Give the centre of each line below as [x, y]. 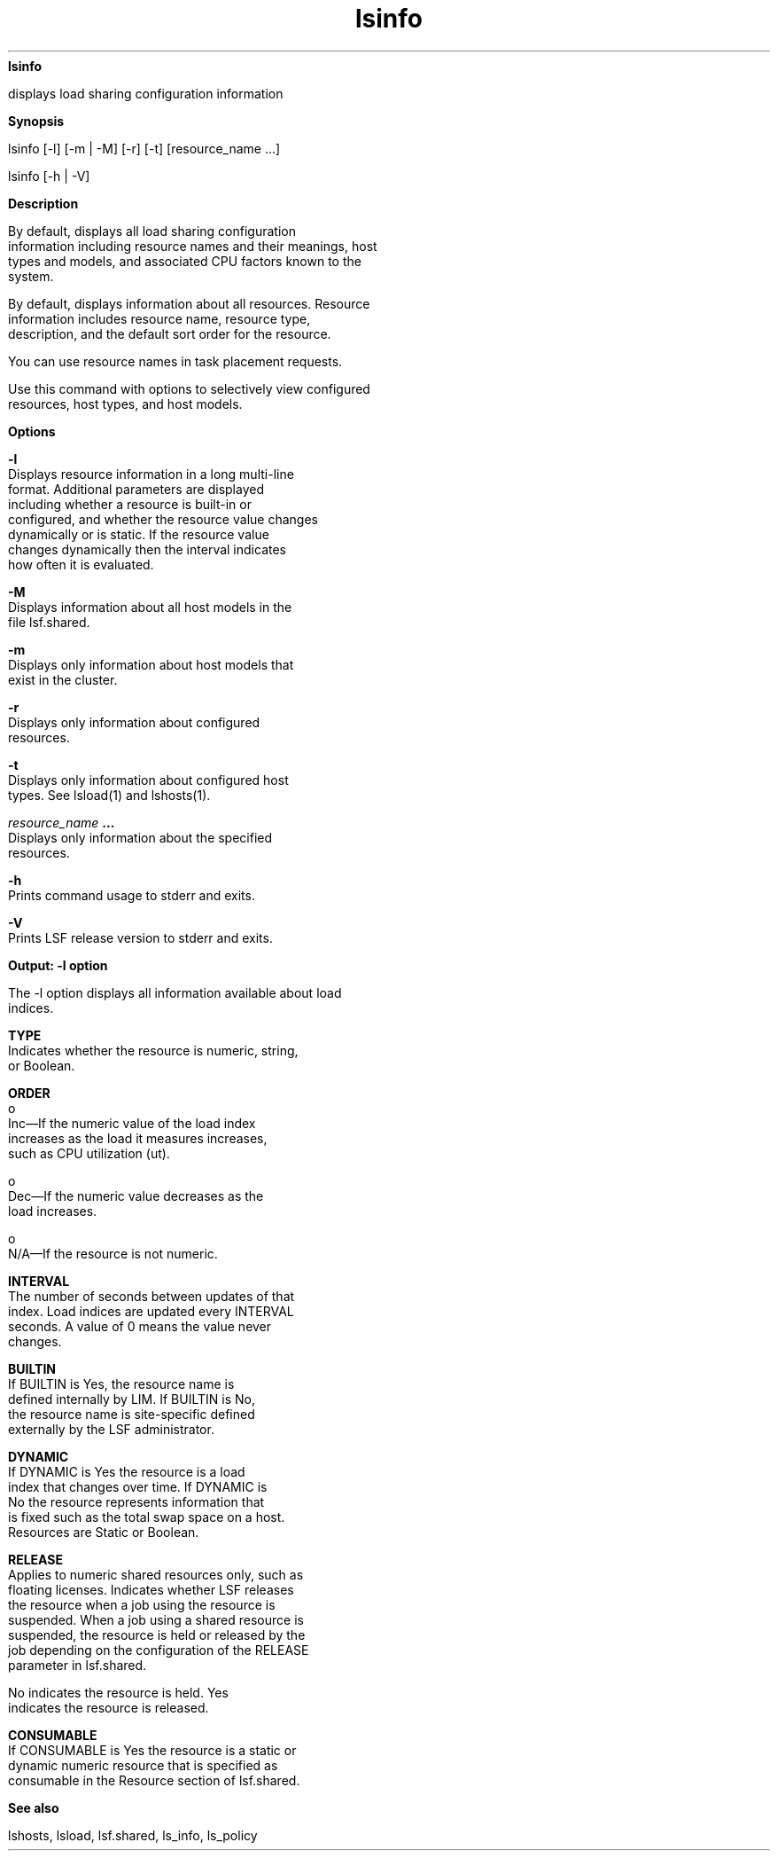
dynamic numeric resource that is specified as [143, 1765]
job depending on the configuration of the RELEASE [159, 1650]
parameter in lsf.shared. [78, 1665]
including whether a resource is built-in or [130, 504]
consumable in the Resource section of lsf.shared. [154, 1780]
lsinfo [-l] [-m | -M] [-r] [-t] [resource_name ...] [144, 148]
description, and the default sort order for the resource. [170, 333]
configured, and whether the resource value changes [163, 519]
